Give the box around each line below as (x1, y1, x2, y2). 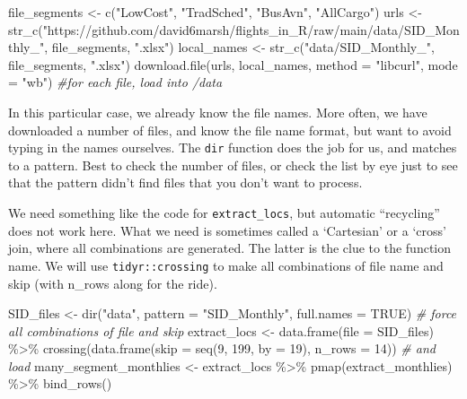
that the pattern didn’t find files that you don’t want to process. (8, 173, 363, 192)
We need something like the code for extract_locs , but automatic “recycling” (8, 204, 440, 221)
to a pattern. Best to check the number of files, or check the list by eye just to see (8, 155, 458, 174)
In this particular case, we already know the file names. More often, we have (8, 102, 427, 121)
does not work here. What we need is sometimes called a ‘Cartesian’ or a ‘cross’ (8, 221, 446, 239)
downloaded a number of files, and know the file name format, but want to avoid (8, 120, 452, 139)
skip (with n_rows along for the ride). (8, 273, 217, 292)
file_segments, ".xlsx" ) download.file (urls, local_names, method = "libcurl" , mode (8, 55, 458, 74)
